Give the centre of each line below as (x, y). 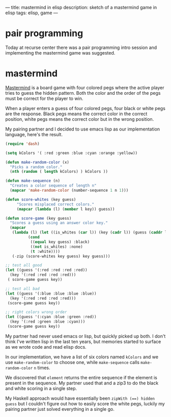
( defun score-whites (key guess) (41, 199)
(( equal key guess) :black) (60, 242)
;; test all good (24, 265)
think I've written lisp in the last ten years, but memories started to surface (83, 342)
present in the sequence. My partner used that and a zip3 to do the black (82, 383)
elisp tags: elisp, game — (32, 13)
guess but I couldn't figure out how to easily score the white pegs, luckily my (85, 403)
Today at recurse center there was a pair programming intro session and (81, 47)
